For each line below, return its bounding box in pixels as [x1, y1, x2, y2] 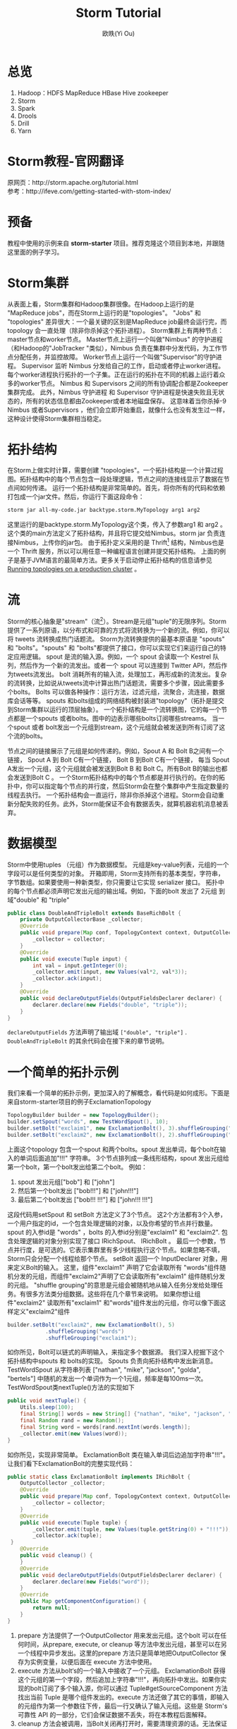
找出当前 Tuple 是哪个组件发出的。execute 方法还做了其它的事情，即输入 [17, 1692, 229, 1701]
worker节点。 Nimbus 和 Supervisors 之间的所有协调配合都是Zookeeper [19, 379, 229, 387]
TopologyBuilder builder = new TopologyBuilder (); [7, 1112, 159, 1119]
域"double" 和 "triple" [7, 896, 70, 904]
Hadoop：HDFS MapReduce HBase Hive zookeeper [17, 88, 169, 97]
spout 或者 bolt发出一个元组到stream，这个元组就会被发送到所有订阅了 [13, 723, 219, 731]
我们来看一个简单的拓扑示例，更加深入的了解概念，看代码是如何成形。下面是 [7, 1089, 230, 1097]
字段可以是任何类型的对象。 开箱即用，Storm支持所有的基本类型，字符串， [7, 869, 224, 877]
